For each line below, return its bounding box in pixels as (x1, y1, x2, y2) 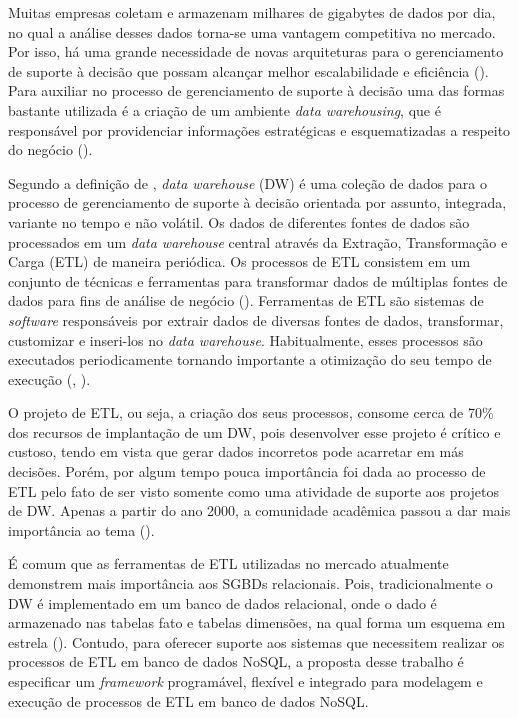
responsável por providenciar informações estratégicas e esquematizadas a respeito (8, 119, 511, 140)
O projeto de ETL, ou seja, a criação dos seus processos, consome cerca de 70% (8, 402, 494, 423)
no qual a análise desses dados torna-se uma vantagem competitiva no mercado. (8, 21, 496, 42)
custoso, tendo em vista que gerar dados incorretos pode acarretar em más (8, 441, 464, 462)
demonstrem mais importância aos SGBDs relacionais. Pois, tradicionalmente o (8, 573, 493, 594)
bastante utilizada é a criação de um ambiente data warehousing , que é (8, 99, 441, 120)
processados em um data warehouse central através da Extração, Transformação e (8, 231, 508, 252)
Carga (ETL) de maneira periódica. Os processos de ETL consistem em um (8, 251, 471, 272)
